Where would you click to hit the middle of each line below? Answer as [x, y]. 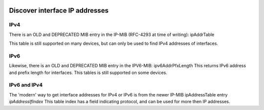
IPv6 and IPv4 [26, 85]
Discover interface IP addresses [59, 10]
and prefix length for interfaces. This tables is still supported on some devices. [88, 73]
